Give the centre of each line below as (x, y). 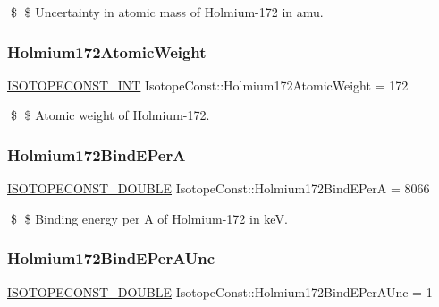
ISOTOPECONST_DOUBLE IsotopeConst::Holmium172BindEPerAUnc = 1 (220, 291)
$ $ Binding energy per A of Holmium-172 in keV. (149, 218)
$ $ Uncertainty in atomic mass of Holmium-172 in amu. (167, 12)
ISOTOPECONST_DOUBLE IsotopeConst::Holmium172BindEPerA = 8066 (219, 188)
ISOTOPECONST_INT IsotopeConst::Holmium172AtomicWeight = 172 (208, 85)
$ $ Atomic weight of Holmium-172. (110, 115)
